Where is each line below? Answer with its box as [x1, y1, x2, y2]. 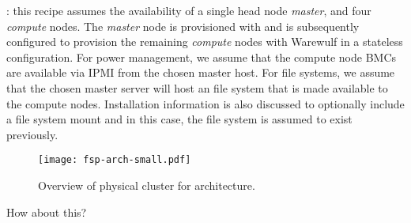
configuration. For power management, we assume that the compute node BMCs [6, 48, 397, 65]
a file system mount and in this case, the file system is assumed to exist [6, 111, 353, 127]
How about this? [6, 203, 87, 220]
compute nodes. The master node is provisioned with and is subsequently [6, 17, 360, 34]
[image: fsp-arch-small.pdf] [38, 154, 191, 166]
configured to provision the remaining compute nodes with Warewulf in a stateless [6, 33, 403, 50]
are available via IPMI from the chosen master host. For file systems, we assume [6, 64, 395, 81]
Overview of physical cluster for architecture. [38, 177, 255, 193]
